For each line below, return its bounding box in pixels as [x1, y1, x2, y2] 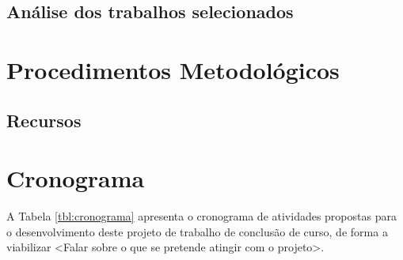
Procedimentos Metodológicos [6, 53, 340, 85]
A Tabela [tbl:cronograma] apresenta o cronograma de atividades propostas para [6, 208, 397, 224]
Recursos [6, 107, 82, 132]
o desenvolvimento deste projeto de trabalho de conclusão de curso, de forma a [6, 223, 388, 239]
